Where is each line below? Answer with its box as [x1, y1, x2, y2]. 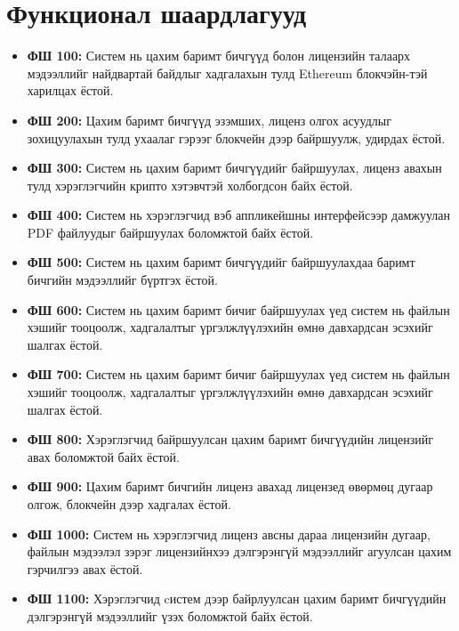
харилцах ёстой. [27, 81, 114, 100]
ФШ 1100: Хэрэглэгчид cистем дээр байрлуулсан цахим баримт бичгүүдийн [27, 589, 447, 608]
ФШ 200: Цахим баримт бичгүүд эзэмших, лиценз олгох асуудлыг [27, 110, 391, 129]
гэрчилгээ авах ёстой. [27, 559, 143, 578]
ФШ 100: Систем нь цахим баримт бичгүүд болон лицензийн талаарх [27, 46, 411, 65]
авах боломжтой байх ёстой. [27, 447, 180, 465]
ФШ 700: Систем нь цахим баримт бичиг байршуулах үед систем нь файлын [27, 365, 450, 384]
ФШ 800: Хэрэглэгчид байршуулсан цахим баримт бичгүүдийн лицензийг [27, 430, 433, 449]
